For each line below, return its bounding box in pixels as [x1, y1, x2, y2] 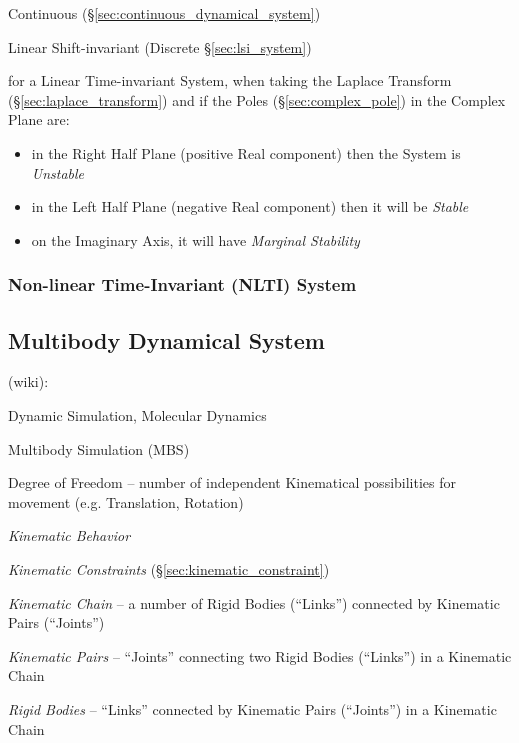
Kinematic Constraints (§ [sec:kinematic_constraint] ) [8, 558, 330, 579]
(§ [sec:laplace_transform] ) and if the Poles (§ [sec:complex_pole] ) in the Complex [8, 89, 506, 110]
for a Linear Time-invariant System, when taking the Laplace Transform [8, 70, 452, 91]
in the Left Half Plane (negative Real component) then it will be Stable [31, 196, 469, 217]
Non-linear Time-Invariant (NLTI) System [8, 272, 357, 297]
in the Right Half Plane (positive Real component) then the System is [31, 142, 461, 163]
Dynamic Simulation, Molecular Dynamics [8, 404, 267, 425]
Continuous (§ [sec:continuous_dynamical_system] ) [8, 3, 321, 23]
